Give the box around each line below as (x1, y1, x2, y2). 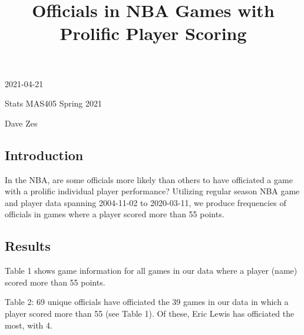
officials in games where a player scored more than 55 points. (5, 208, 224, 220)
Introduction (5, 145, 84, 164)
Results (5, 237, 51, 255)
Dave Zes (5, 117, 38, 129)
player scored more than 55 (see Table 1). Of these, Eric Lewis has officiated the (5, 307, 295, 319)
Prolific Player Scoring (60, 21, 247, 45)
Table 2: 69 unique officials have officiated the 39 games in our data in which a (5, 296, 289, 308)
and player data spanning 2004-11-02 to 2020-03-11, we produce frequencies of (5, 196, 286, 208)
